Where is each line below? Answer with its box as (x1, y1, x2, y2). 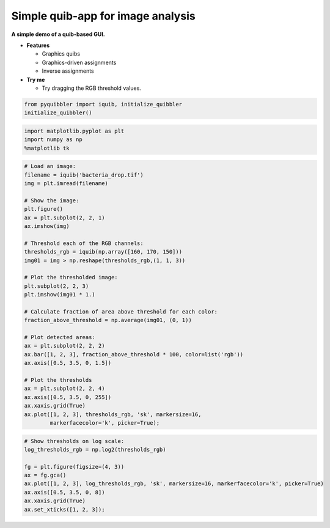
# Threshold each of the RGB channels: (24, 240, 144, 247)
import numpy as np (24, 136, 82, 143)
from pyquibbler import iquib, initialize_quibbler (24, 101, 183, 108)
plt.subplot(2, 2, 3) (24, 282, 89, 290)
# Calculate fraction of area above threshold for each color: (24, 308, 218, 315)
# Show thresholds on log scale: (24, 438, 125, 444)
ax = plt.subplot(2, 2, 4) (24, 385, 105, 392)
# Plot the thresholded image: (24, 274, 119, 281)
